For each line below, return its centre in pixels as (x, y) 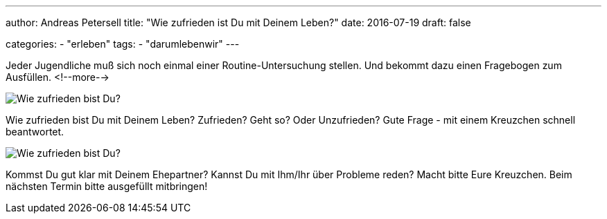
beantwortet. (35, 132)
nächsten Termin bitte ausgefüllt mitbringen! (107, 186)
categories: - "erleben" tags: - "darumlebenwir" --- (123, 44)
